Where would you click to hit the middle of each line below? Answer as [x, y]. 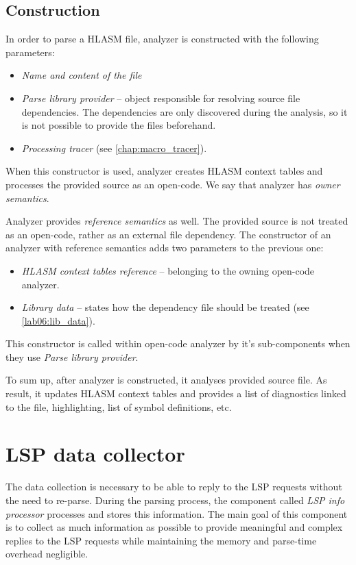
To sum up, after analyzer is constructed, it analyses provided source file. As [166, 380]
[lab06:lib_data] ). [58, 320]
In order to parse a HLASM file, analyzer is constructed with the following [162, 39]
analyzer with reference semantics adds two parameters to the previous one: [165, 248]
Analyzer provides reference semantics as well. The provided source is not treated [177, 221]
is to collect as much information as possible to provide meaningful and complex [174, 527]
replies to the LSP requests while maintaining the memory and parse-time [161, 540]
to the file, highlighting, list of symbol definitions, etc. [119, 406]
